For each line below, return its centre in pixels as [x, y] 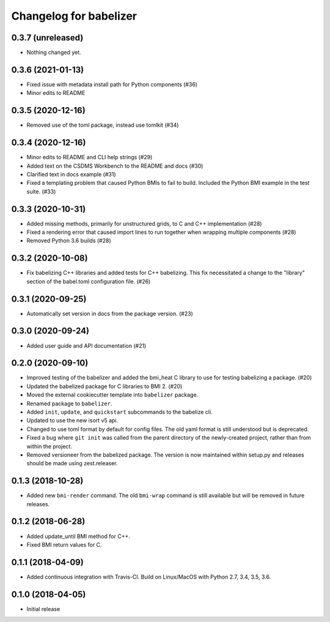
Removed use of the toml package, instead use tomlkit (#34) [103, 125]
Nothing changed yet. [54, 53]
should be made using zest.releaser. [72, 463]
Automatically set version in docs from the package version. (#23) [110, 313]
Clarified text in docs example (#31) [71, 174]
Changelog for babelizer [74, 16]
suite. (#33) [41, 191]
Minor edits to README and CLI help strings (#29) [90, 157]
